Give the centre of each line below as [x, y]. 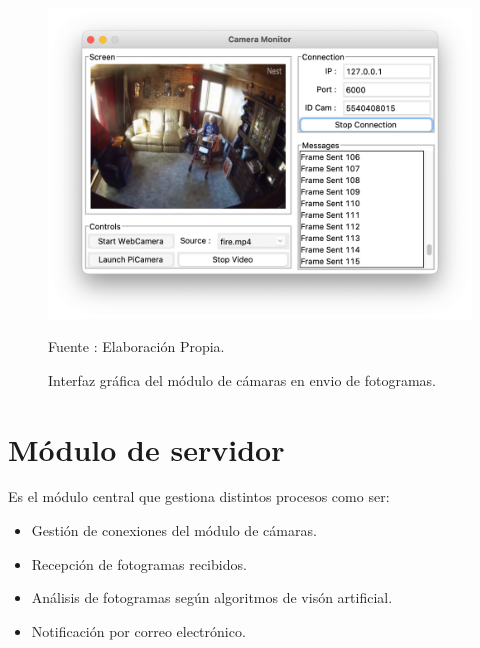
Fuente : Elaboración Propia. [136, 346]
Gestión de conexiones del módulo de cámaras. [174, 530]
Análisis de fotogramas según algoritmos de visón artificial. [212, 597]
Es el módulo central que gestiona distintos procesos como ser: [199, 496]
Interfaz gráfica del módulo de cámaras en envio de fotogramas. [242, 379]
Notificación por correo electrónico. [138, 630]
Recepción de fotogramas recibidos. [139, 563]
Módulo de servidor [146, 448]
